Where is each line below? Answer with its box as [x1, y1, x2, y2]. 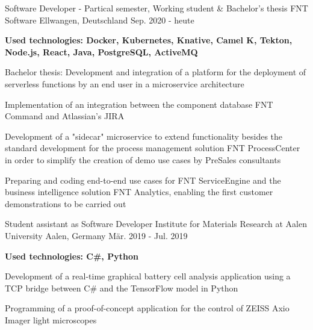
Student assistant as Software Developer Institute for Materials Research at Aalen [5, 217, 307, 230]
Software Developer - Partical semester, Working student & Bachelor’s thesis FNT [5, 2, 308, 14]
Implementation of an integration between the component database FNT [5, 98, 273, 110]
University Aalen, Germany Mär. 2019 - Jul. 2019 [5, 229, 188, 241]
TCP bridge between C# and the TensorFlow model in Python [5, 281, 238, 294]
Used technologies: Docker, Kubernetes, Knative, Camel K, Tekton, [5, 34, 293, 46]
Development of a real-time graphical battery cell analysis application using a [5, 270, 291, 282]
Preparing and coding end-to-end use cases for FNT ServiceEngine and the [5, 173, 281, 186]
